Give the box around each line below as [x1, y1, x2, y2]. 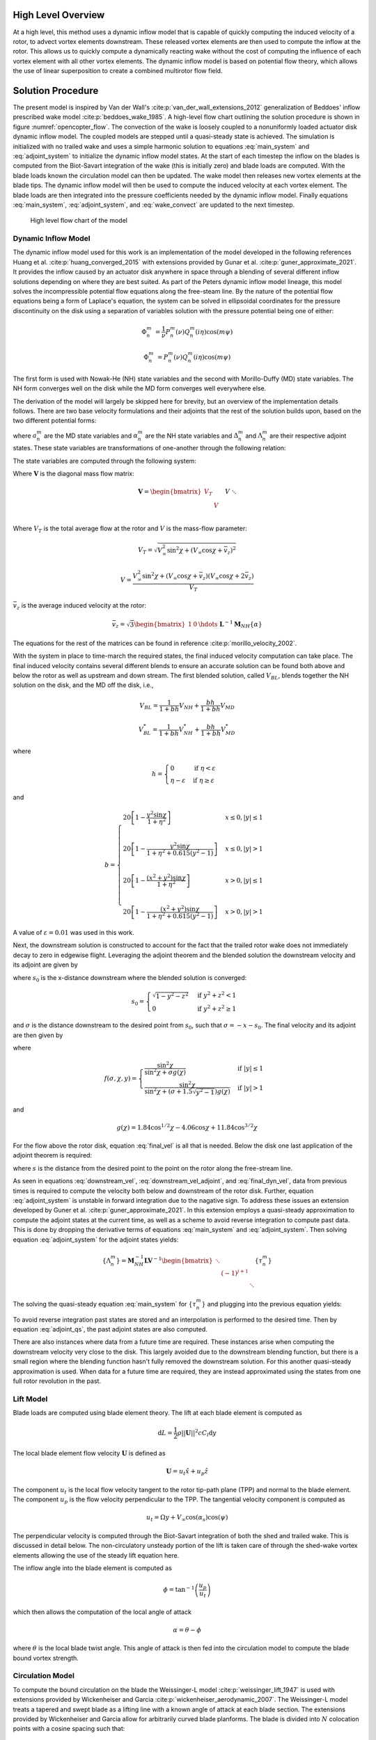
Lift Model [13, 1394, 48, 1404]
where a [13, 432, 38, 440]
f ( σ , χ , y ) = [104, 1075, 137, 1082]
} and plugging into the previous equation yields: [201, 1299, 343, 1308]
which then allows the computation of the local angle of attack [13, 1608, 191, 1616]
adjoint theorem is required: [13, 1151, 93, 1160]
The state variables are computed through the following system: [13, 457, 196, 465]
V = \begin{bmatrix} [138, 488, 202, 496]
